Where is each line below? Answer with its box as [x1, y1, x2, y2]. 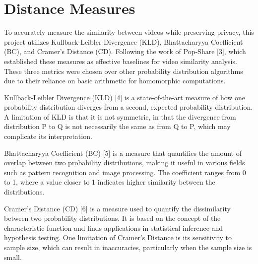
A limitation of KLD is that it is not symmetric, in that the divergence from [4, 111, 236, 122]
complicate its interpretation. [4, 131, 92, 141]
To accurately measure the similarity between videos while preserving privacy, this [4, 27, 254, 37]
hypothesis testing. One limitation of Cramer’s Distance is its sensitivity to [4, 232, 232, 243]
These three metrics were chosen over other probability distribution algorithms [4, 66, 243, 76]
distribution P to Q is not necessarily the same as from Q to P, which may [4, 121, 231, 132]
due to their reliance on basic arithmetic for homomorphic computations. [4, 75, 226, 86]
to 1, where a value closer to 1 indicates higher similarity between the [4, 177, 215, 187]
